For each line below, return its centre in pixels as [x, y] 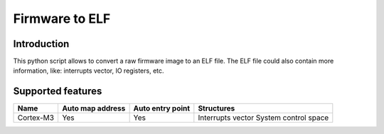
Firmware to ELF [62, 19]
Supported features [58, 92]
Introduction [41, 44]
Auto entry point [162, 108]
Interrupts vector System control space [263, 118]
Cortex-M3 [36, 118]
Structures [217, 108]
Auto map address [94, 108]
